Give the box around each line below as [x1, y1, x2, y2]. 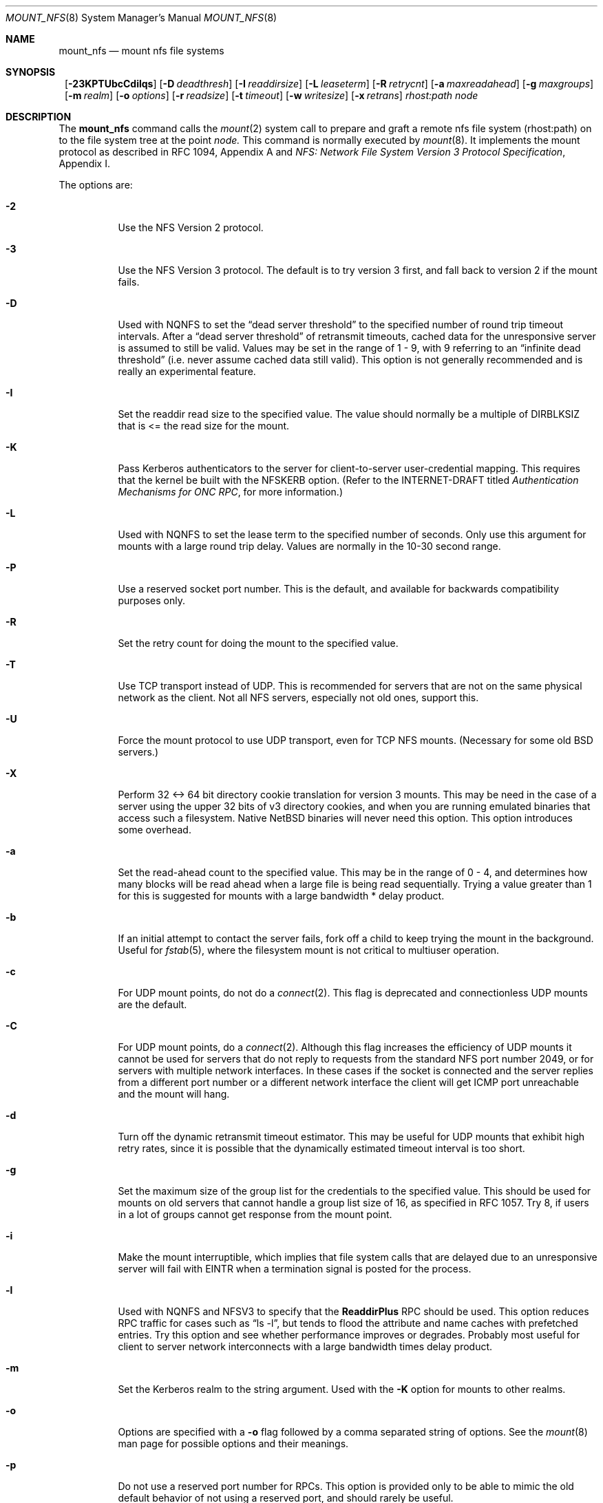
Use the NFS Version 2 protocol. [118, 222, 264, 233]
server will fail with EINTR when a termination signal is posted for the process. [118, 1263, 472, 1275]
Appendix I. [59, 158, 110, 169]
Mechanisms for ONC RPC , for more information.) [118, 486, 343, 498]
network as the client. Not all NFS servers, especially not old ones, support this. [118, 692, 479, 703]
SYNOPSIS [6, 66, 56, 78]
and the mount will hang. [118, 1088, 230, 1100]
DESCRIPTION [6, 111, 72, 122]
